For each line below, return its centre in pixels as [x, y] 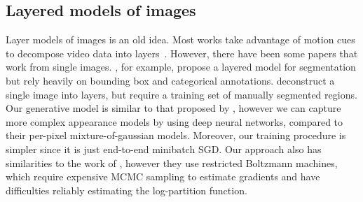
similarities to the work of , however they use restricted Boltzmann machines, [172, 163]
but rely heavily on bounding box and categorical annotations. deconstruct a [170, 80]
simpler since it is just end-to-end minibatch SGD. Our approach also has [164, 149]
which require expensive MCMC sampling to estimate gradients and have [163, 176]
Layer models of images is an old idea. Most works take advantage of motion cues [180, 39]
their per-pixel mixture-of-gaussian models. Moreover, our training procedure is [176, 135]
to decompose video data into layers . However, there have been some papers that [182, 53]
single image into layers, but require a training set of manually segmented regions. [181, 94]
